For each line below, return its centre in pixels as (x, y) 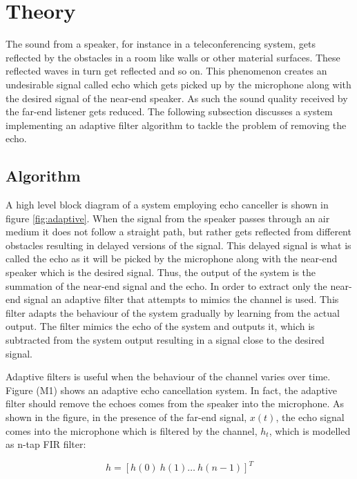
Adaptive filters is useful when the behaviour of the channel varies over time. (168, 377)
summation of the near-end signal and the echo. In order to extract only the (166, 285)
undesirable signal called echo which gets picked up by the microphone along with (178, 84)
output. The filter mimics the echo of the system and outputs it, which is (160, 326)
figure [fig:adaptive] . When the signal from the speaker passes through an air (168, 218)
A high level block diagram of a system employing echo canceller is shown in (167, 205)
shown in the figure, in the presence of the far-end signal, (126, 417)
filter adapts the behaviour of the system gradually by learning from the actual (173, 312)
